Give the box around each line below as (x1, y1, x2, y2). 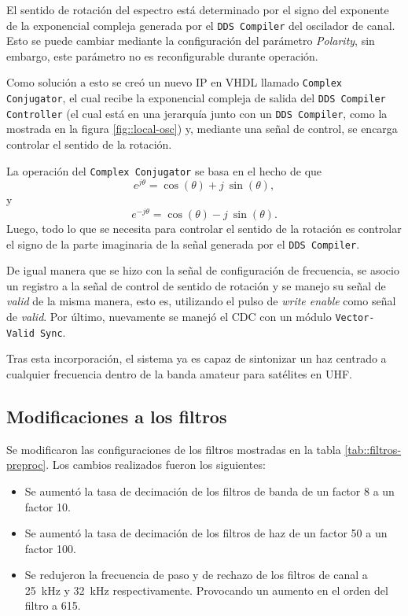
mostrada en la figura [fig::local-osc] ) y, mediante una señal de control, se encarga (6, 120, 398, 137)
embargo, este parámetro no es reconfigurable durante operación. (6, 47, 318, 64)
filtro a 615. (24, 597, 81, 614)
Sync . (39, 323, 66, 340)
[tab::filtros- (344, 441, 402, 457)
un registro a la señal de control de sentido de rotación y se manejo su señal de (6, 277, 386, 293)
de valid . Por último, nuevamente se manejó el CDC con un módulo (6, 308, 332, 325)
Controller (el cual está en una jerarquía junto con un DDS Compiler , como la (6, 105, 388, 121)
